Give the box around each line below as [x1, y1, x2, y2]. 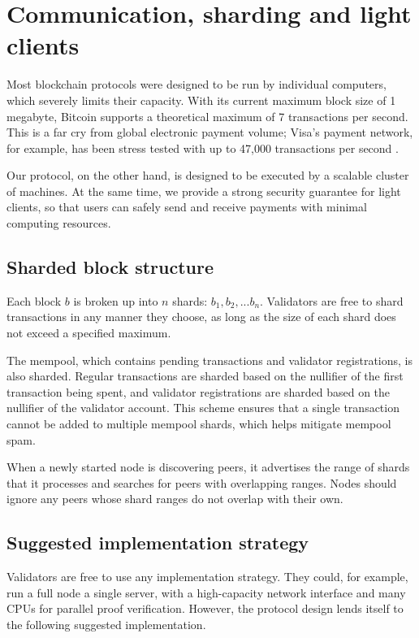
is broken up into [73, 292, 158, 309]
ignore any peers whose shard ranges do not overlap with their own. [6, 490, 343, 507]
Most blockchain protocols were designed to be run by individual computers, [6, 76, 387, 93]
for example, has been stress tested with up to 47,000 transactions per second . [6, 139, 399, 156]
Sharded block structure [6, 254, 214, 280]
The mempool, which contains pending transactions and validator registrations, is [6, 351, 413, 368]
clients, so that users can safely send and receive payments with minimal [6, 198, 367, 215]
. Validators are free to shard [260, 292, 404, 309]
